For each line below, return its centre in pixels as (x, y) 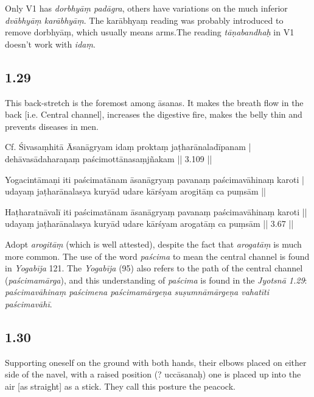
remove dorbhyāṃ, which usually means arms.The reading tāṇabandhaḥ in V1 (150, 32)
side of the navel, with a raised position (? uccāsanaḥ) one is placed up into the (153, 374)
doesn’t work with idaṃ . (50, 44)
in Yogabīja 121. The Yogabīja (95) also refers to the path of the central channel (154, 268)
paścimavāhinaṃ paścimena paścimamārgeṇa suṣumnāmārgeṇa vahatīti (137, 292)
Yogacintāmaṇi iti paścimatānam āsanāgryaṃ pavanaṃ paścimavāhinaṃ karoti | (155, 179)
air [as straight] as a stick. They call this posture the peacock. (120, 386)
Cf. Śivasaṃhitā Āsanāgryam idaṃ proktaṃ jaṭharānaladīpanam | (128, 147)
